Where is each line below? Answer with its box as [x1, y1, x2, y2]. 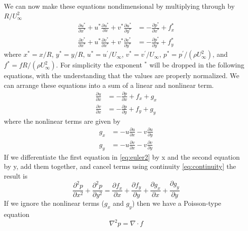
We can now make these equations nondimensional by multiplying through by [4, 1, 235, 11]
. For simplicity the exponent [56, 60, 142, 70]
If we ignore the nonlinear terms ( [4, 198, 104, 208]
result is [4, 170, 28, 181]
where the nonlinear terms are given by [4, 115, 120, 126]
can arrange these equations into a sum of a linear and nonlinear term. [4, 80, 214, 90]
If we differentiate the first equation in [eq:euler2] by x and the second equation [4, 151, 240, 162]
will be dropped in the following [149, 60, 245, 70]
